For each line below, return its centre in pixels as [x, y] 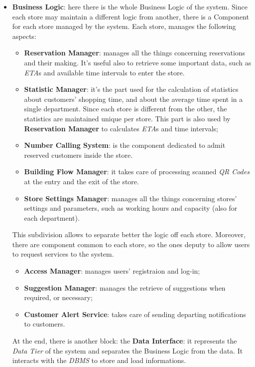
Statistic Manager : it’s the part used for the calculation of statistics [131, 89]
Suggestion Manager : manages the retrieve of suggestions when [125, 287]
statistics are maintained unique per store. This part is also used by [127, 118]
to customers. [45, 324]
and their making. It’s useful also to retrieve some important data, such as [138, 62]
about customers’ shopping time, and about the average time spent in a [133, 99]
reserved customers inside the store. [78, 155]
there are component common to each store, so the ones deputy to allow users [131, 244]
